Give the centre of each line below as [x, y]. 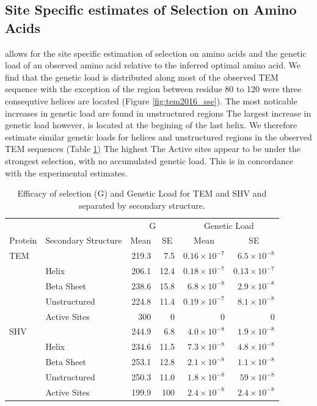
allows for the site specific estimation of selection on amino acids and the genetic [156, 53]
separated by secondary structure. [142, 205]
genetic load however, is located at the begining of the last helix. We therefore [151, 125]
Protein [23, 240]
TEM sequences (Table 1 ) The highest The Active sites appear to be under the [153, 149]
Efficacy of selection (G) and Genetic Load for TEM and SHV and [142, 193]
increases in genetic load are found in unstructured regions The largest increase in [158, 113]
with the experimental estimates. [66, 172]
